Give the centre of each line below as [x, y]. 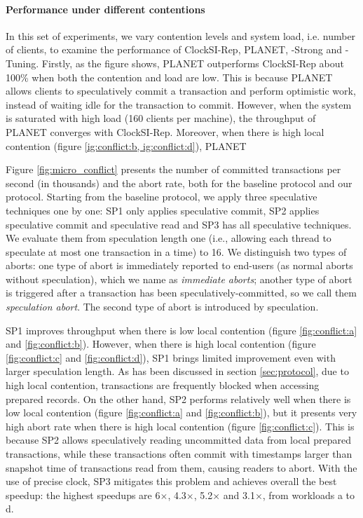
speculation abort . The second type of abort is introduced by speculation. [162, 307]
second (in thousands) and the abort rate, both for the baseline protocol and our [179, 183]
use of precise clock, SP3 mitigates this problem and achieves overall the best [171, 481]
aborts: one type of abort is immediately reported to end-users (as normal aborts [179, 265]
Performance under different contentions [105, 9]
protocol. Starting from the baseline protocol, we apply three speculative [162, 197]
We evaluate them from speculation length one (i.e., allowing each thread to [169, 238]
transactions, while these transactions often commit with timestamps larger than [179, 454]
